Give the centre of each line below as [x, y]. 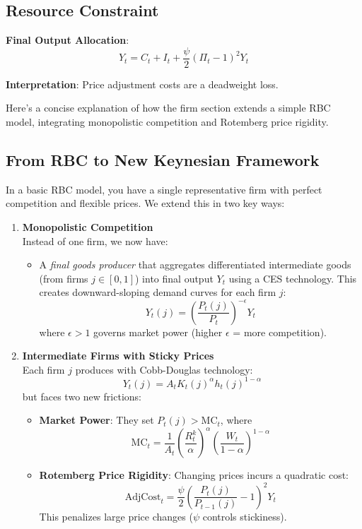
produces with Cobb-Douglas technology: [164, 369]
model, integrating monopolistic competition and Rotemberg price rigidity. [167, 122]
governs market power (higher [158, 332]
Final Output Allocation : [68, 40]
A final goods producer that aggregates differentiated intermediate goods [195, 264]
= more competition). [280, 332]
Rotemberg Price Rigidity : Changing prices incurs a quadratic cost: [194, 475]
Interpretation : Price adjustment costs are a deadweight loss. [142, 84]
